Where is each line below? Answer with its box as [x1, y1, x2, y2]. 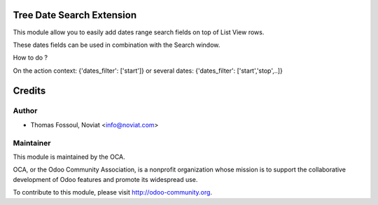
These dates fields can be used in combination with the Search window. [13, 41, 220, 49]
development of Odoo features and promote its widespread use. [13, 175, 198, 183]
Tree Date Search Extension [13, 9, 136, 21]
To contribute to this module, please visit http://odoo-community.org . [13, 188, 213, 197]
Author [13, 106, 38, 115]
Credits [13, 85, 46, 97]
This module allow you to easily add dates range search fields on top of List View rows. [13, 28, 265, 36]
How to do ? [13, 53, 48, 62]
